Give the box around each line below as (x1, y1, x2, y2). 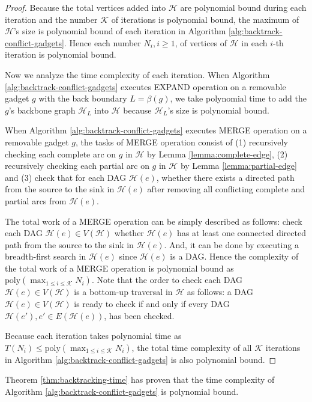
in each (241, 36, 268, 49)
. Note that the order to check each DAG (91, 273, 243, 286)
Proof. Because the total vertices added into (5, 1, 166, 13)
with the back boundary (38, 92, 127, 105)
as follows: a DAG (187, 285, 253, 298)
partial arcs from (5, 194, 67, 207)
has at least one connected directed (177, 227, 306, 239)
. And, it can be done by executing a (164, 238, 299, 251)
